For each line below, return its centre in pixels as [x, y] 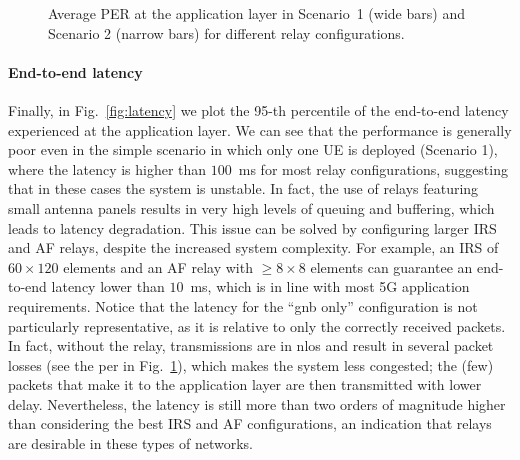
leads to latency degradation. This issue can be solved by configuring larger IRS [252, 227]
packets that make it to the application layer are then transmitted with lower [245, 384]
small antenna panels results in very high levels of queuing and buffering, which [251, 207]
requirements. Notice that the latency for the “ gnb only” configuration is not [243, 305]
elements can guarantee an [391, 266]
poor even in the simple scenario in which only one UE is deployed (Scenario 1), [253, 149]
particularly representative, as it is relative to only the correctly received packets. [257, 325]
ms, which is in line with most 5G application [330, 286]
